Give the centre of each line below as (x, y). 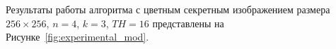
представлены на (188, 23)
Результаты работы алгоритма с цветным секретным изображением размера (168, 9)
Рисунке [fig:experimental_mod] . (77, 37)
